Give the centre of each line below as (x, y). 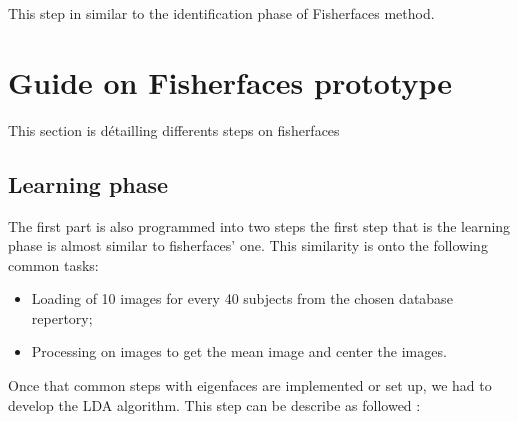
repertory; (62, 317)
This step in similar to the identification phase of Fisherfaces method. (221, 13)
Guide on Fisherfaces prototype (230, 81)
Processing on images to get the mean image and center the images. (239, 351)
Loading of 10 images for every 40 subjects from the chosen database (242, 298)
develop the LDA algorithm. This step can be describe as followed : (214, 404)
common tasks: (53, 264)
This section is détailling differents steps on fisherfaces (174, 129)
